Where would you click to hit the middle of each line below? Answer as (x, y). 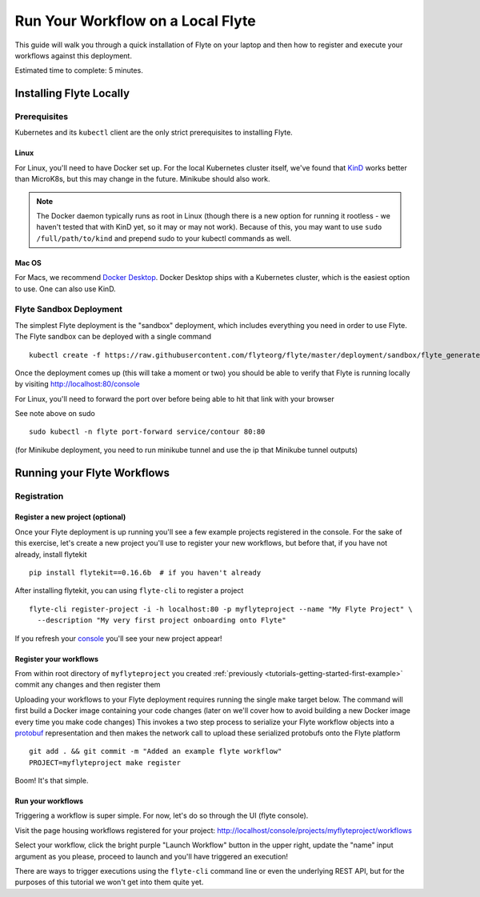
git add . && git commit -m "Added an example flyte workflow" (156, 751)
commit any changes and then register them (88, 685)
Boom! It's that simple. (52, 781)
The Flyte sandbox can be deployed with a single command (113, 337)
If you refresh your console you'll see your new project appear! (119, 638)
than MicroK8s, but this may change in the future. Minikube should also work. (142, 179)
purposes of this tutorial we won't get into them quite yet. (109, 882)
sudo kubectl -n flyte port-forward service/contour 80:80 (147, 432)
